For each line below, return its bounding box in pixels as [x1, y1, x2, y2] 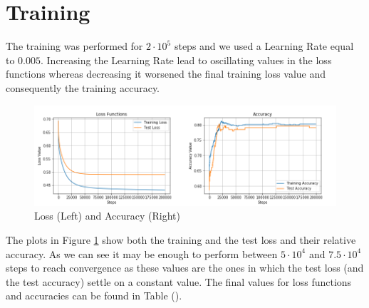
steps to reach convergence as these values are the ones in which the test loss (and [6, 260, 364, 275]
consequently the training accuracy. [6, 80, 160, 95]
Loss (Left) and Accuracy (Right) [34, 208, 180, 223]
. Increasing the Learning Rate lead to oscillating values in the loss [41, 52, 332, 67]
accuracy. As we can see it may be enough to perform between [6, 246, 278, 261]
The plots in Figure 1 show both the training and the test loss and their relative [6, 232, 356, 247]
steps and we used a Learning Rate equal [174, 38, 354, 53]
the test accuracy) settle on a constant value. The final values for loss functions [6, 274, 352, 289]
